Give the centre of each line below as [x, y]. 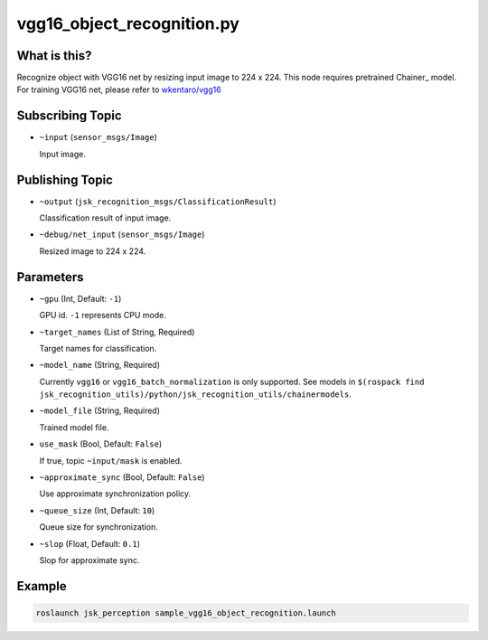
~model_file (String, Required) [100, 410]
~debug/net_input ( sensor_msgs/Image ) [122, 234]
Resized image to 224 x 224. [93, 251]
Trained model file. [74, 427]
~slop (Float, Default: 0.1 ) [89, 543]
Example [42, 586]
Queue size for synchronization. [99, 527]
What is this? [54, 56]
